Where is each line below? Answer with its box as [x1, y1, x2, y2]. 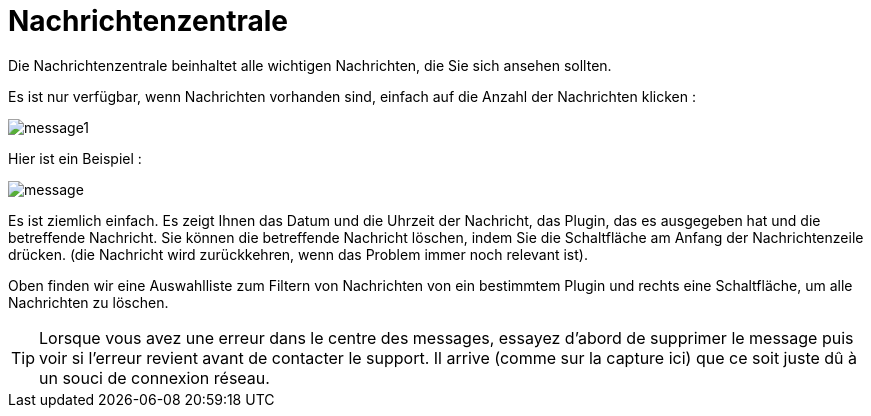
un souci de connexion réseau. [39, 367, 270, 388]
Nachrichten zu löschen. [8, 293, 169, 311]
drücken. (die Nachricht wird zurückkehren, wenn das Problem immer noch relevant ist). [8, 245, 588, 263]
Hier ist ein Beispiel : [8, 149, 142, 167]
